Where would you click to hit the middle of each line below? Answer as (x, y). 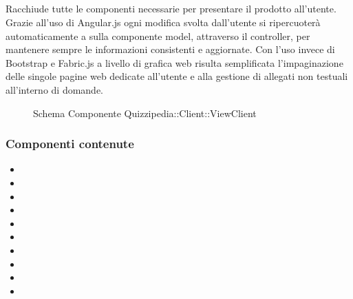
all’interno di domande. (55, 89)
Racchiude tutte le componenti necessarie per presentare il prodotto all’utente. (171, 9)
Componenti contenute (70, 144)
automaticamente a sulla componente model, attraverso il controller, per (158, 35)
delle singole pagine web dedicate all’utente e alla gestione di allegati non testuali (177, 76)
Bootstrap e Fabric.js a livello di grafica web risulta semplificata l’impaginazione (174, 62)
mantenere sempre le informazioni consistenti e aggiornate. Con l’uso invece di (170, 49)
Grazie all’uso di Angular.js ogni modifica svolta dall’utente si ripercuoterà (163, 22)
